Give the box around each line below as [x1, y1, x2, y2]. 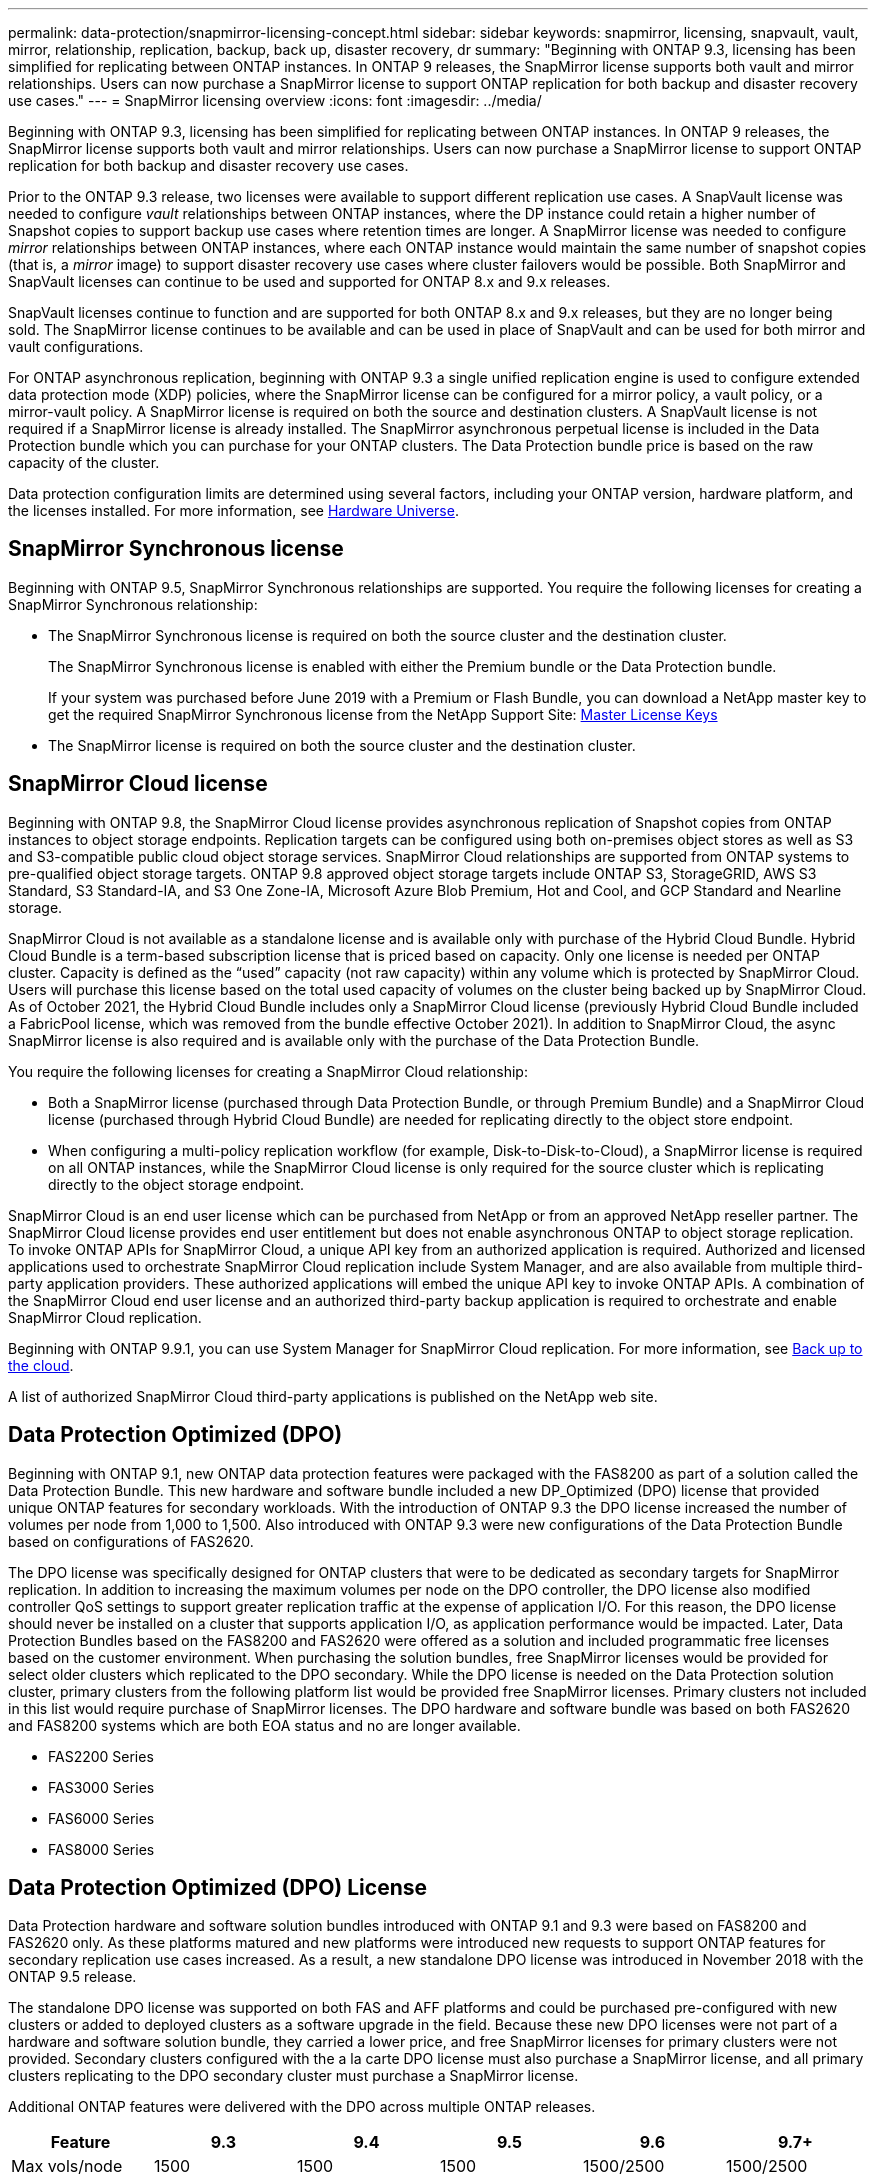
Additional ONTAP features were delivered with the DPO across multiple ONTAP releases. [8, 2098, 596, 2116]
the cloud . [8, 1356, 74, 1374]
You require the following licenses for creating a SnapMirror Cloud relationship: [8, 1062, 528, 1080]
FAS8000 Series [48, 1840, 155, 1858]
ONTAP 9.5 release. [8, 1968, 137, 1986]
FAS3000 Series [48, 1778, 155, 1796]
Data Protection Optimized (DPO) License [8, 1874, 428, 1900]
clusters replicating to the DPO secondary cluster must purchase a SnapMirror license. [8, 2067, 579, 2085]
